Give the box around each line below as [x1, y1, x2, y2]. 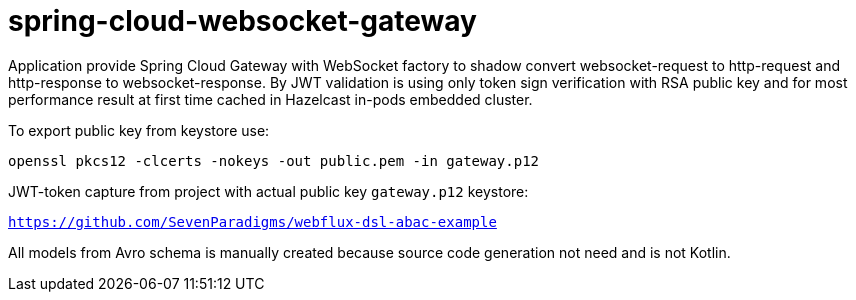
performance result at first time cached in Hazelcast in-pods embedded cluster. [8, 90, 533, 108]
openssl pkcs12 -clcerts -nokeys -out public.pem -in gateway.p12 [8, 152, 540, 169]
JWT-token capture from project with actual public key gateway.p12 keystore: [8, 182, 529, 200]
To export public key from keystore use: [8, 121, 270, 139]
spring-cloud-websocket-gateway [8, 4, 477, 38]
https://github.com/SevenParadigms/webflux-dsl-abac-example [8, 213, 497, 230]
